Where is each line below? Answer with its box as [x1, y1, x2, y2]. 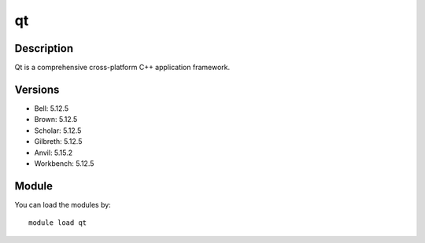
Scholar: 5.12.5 [34, 126, 82, 135]
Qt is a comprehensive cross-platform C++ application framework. [14, 63, 231, 72]
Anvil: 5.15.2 [34, 148, 73, 157]
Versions [14, 83, 60, 96]
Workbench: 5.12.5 [34, 158, 94, 168]
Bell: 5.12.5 [34, 103, 69, 113]
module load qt [28, 219, 87, 227]
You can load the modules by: [14, 200, 112, 209]
